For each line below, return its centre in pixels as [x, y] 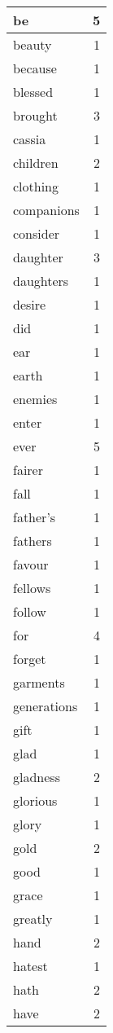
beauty [33, 44]
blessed [33, 92]
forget [30, 659]
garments [39, 682]
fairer [28, 470]
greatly [33, 919]
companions [46, 210]
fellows [32, 588]
